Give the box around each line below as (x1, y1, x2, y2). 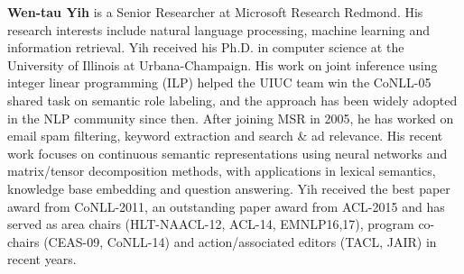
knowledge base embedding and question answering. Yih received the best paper (7, 178, 450, 197)
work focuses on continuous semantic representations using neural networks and (7, 143, 448, 162)
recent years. (7, 250, 77, 269)
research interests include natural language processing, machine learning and (7, 20, 431, 39)
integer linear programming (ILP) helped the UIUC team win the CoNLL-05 (7, 73, 432, 92)
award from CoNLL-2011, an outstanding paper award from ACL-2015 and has (7, 196, 445, 215)
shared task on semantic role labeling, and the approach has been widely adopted (7, 90, 458, 109)
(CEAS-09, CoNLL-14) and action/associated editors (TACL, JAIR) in (43, 232, 437, 251)
